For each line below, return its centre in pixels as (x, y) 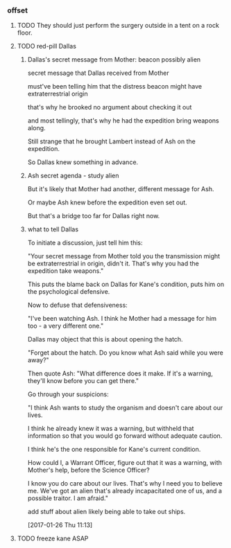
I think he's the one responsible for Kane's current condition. (114, 450)
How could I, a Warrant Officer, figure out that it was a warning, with (125, 463)
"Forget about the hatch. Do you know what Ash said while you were (125, 353)
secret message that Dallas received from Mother (98, 73)
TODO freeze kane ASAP (53, 538)
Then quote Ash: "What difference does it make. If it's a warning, (120, 373)
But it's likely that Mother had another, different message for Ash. (121, 189)
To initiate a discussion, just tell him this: (85, 243)
